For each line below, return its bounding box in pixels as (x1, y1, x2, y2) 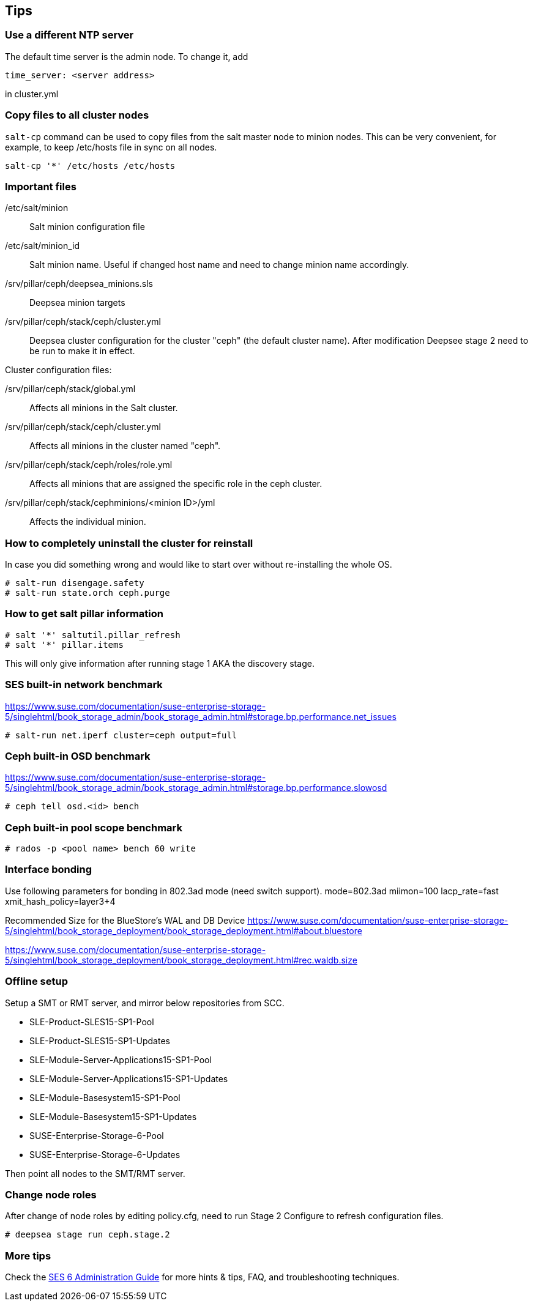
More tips (5, 1249, 51, 1262)
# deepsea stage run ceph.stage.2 (5, 1230, 170, 1240)
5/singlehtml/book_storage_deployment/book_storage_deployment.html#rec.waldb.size (5, 954, 357, 965)
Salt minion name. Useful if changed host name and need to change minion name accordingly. (29, 259, 409, 270)
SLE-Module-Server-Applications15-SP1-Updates (29, 1073, 228, 1084)
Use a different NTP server (5, 29, 134, 42)
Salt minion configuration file (29, 221, 145, 232)
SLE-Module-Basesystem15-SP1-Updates (29, 1111, 197, 1122)
